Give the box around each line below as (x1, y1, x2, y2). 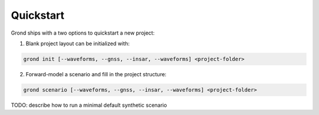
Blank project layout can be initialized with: (25, 40, 130, 47)
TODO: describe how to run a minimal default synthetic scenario (11, 102, 167, 109)
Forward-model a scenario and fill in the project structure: (25, 70, 167, 77)
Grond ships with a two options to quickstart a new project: (11, 29, 155, 36)
